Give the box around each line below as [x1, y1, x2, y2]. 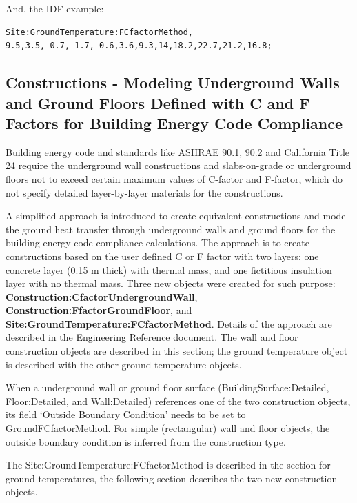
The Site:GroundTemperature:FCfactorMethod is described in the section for [6, 457, 331, 472]
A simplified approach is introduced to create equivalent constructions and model [6, 208, 349, 223]
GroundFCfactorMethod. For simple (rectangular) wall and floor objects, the [6, 421, 330, 435]
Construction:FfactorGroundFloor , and [6, 303, 192, 317]
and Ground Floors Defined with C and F [6, 92, 310, 113]
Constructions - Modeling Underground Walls [6, 72, 340, 93]
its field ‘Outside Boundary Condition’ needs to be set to [6, 407, 246, 422]
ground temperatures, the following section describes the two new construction [6, 471, 338, 485]
